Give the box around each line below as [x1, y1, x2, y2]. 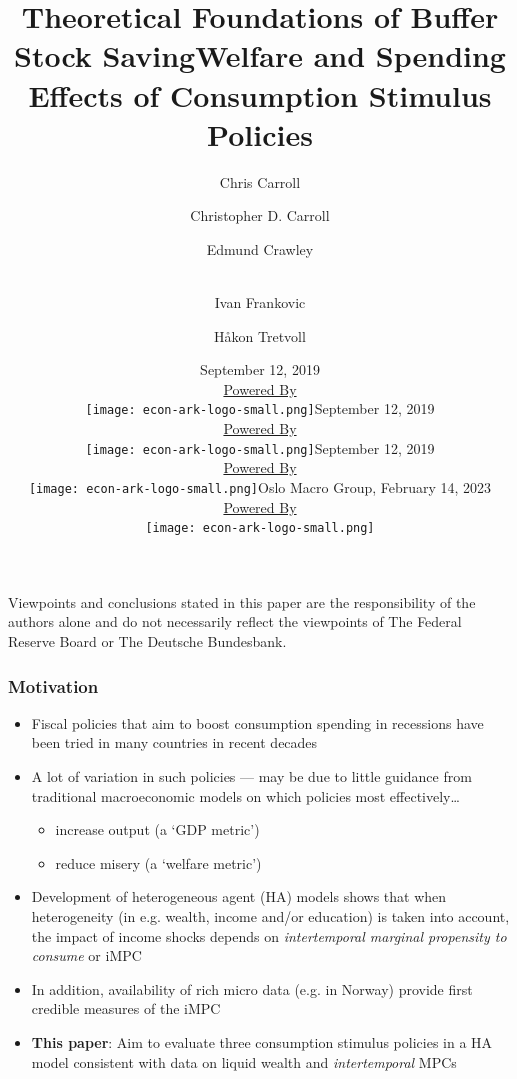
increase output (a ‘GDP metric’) [55, 819, 260, 840]
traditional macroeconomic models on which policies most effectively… [31, 785, 460, 806]
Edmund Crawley [206, 238, 314, 259]
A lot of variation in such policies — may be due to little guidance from [31, 766, 472, 787]
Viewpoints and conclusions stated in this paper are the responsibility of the [8, 591, 476, 612]
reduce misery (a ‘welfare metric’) [55, 852, 262, 873]
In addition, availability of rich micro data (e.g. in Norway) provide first [31, 978, 473, 999]
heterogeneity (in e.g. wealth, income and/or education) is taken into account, [31, 906, 510, 926]
